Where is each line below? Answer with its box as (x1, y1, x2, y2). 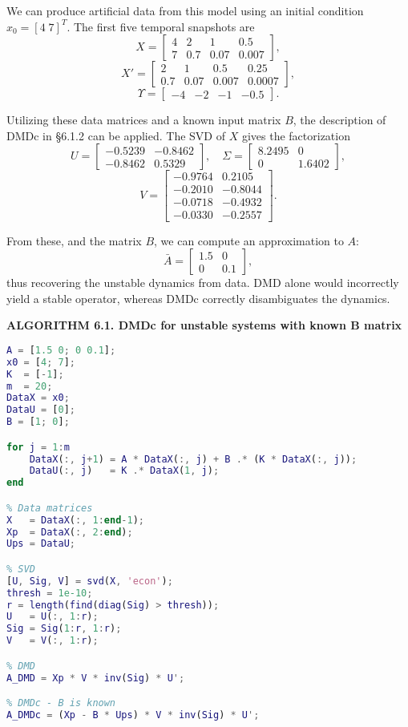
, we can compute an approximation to (154, 232, 344, 248)
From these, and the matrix (6, 232, 142, 248)
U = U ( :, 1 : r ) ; (6, 611, 99, 623)
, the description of (293, 111, 386, 128)
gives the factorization (241, 127, 350, 143)
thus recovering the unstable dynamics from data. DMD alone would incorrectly (6, 274, 399, 291)
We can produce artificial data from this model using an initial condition (6, 2, 364, 18)
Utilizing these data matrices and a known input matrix (6, 111, 281, 128)
